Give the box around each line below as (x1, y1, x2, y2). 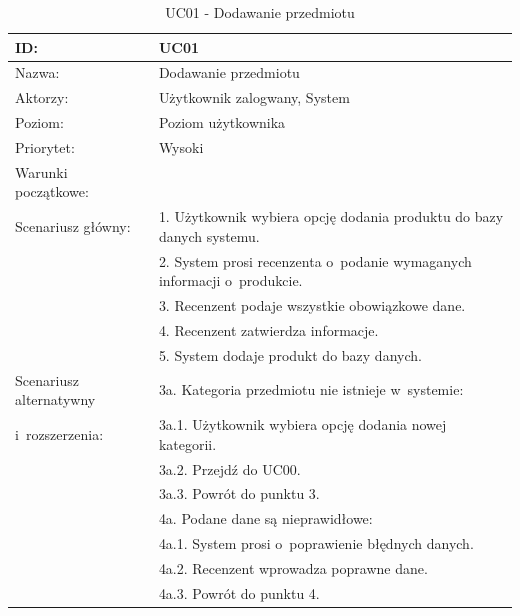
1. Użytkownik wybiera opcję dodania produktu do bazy (158, 206, 504, 227)
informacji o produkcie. (158, 270, 303, 291)
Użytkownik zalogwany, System (158, 87, 350, 108)
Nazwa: (15, 62, 60, 83)
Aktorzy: (15, 87, 69, 108)
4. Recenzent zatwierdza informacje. (158, 319, 379, 340)
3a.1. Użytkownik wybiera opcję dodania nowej (158, 414, 447, 435)
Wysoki (158, 136, 204, 157)
